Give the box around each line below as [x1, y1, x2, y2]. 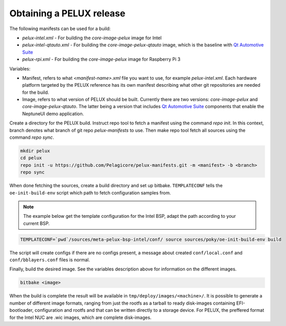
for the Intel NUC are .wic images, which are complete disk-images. [9, 314, 152, 320]
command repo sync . [9, 134, 55, 140]
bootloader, [9, 307, 34, 313]
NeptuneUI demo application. [22, 110, 84, 117]
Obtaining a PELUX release [9, 8, 126, 19]
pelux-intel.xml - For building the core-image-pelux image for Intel [22, 35, 162, 41]
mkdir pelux [20, 148, 51, 154]
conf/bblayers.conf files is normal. [9, 257, 90, 263]
